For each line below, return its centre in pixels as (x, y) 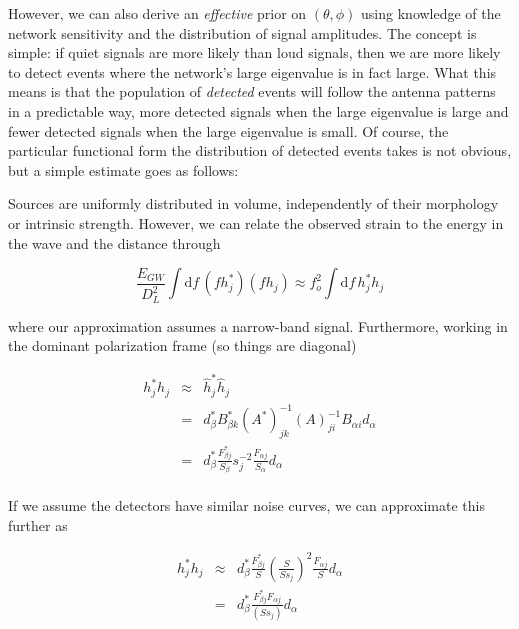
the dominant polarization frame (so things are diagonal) (182, 345)
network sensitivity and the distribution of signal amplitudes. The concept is (242, 32)
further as (38, 524)
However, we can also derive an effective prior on (157, 13)
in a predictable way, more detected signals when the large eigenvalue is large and (258, 110)
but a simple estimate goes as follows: (123, 169)
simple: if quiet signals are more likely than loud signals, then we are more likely (254, 52)
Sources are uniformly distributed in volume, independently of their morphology (253, 203)
